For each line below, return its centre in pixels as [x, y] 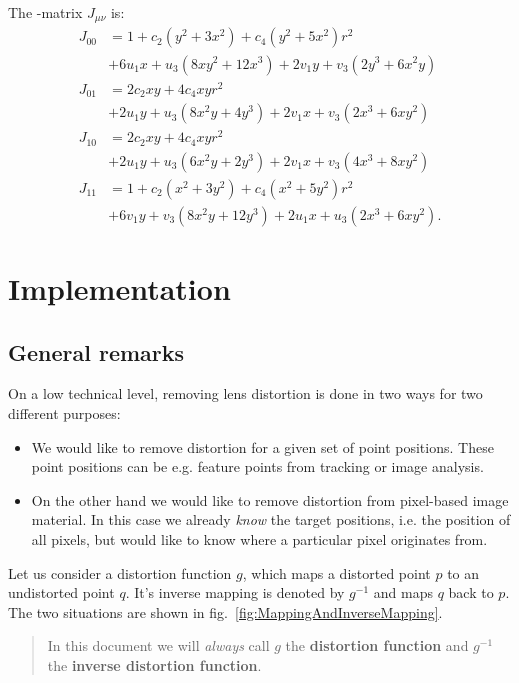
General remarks [96, 351]
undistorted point [61, 592]
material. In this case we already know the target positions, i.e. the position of [271, 519]
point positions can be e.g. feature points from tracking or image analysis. [257, 466]
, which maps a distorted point [336, 572]
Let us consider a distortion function [120, 572]
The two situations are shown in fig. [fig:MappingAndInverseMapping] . [225, 611]
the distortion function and [377, 645]
